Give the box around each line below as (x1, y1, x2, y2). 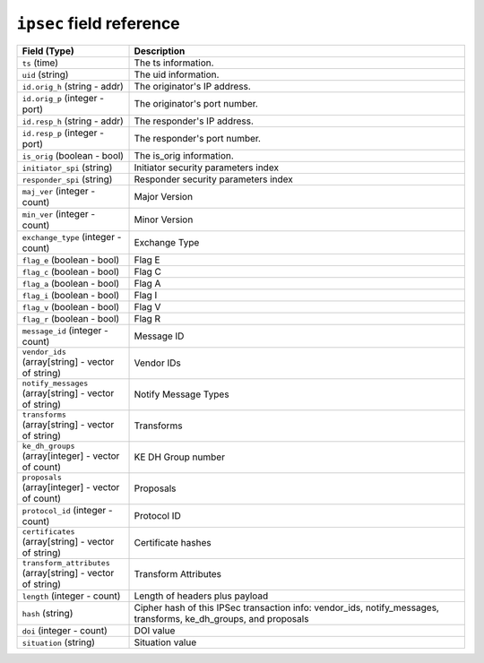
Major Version (134, 190, 193, 202)
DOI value (134, 624, 176, 636)
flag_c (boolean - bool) (22, 265, 120, 278)
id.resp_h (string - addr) (22, 115, 125, 127)
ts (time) (22, 56, 58, 69)
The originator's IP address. (134, 80, 251, 92)
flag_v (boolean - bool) (22, 300, 120, 313)
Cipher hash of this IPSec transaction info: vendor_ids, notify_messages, (134, 601, 439, 614)
